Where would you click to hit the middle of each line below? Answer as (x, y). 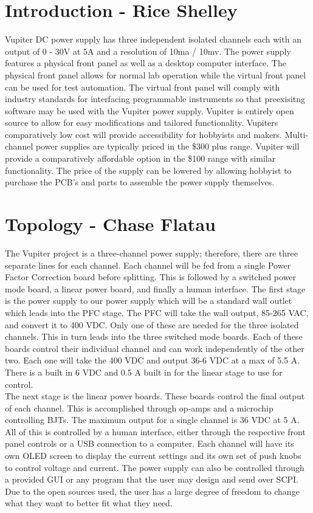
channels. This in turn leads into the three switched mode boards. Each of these (154, 336)
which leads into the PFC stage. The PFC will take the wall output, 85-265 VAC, (157, 312)
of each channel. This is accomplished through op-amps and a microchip (139, 408)
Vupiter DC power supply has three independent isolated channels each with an (153, 39)
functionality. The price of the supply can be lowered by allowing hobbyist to (148, 170)
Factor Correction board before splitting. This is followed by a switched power (151, 277)
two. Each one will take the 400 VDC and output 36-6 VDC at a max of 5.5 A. (153, 360)
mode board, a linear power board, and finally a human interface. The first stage (155, 288)
